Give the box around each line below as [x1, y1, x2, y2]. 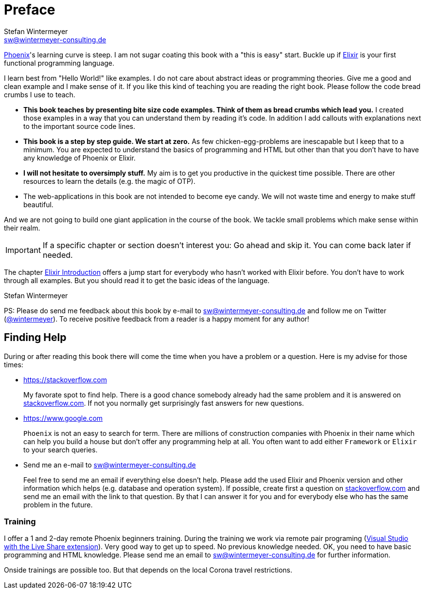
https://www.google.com [23, 413, 103, 422]
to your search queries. [23, 445, 98, 454]
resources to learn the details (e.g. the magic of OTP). [23, 177, 195, 185]
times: [4, 360, 23, 369]
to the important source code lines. [23, 122, 136, 130]
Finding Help [4, 331, 67, 344]
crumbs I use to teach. [4, 90, 75, 99]
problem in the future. [23, 500, 93, 509]
